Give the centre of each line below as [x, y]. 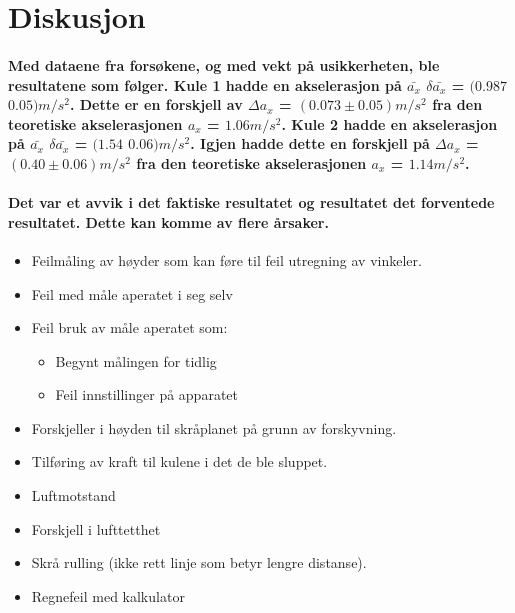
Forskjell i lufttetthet [96, 528]
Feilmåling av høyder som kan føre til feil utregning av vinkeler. [226, 259]
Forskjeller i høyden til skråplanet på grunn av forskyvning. [214, 427]
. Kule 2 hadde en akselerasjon [389, 123]
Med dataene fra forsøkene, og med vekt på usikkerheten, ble [224, 64]
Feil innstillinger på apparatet [146, 394]
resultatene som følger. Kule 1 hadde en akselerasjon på [205, 84]
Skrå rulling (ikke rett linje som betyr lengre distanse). [199, 562]
